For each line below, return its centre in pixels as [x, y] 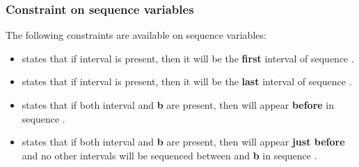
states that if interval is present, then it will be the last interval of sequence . [187, 81]
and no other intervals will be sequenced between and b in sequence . [169, 155]
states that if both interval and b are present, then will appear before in [178, 105]
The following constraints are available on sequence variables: [136, 35]
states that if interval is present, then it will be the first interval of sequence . [188, 58]
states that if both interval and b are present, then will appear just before [183, 142]
